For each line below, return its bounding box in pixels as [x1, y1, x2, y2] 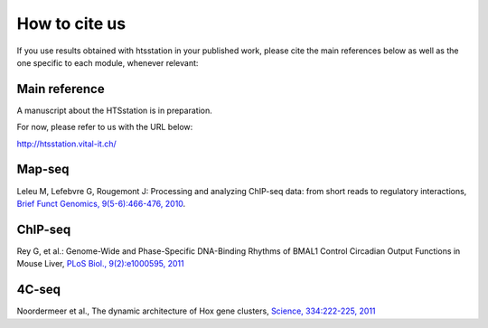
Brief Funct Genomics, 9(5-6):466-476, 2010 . [16, 198, 186, 209]
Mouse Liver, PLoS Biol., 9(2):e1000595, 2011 [16, 258, 184, 269]
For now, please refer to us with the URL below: [16, 122, 193, 133]
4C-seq [16, 282, 61, 297]
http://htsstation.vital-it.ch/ [16, 138, 117, 149]
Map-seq [16, 162, 70, 177]
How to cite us [16, 14, 127, 33]
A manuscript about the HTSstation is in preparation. [16, 105, 212, 116]
